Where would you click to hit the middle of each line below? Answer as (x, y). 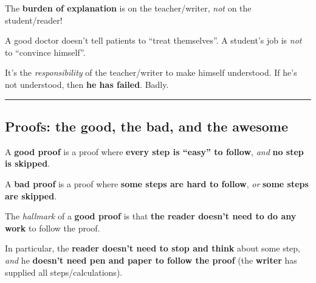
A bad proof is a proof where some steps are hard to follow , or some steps (157, 183)
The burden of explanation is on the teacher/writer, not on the (128, 8)
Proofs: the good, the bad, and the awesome (147, 126)
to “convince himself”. (45, 52)
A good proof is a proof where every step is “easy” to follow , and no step (154, 151)
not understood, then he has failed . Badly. (87, 84)
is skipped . (28, 163)
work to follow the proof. (53, 228)
